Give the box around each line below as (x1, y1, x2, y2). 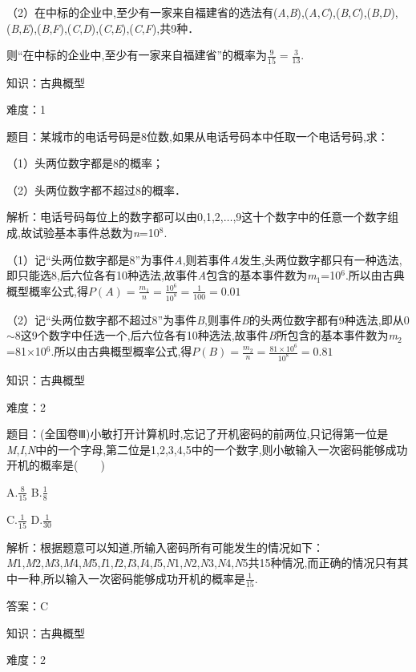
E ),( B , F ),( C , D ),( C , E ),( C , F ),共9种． (22, 19, 200, 36)
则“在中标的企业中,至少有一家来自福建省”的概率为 (6, 46, 268, 63)
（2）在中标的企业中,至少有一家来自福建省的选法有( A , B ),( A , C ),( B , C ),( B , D (6, 4, 391, 20)
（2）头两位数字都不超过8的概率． (6, 181, 186, 198)
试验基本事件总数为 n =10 (31, 224, 160, 241)
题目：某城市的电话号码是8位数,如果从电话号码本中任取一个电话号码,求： (6, 127, 389, 144)
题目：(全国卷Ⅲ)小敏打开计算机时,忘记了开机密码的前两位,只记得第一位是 (6, 425, 389, 442)
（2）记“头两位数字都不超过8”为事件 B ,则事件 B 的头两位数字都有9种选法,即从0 (6, 311, 410, 328)
